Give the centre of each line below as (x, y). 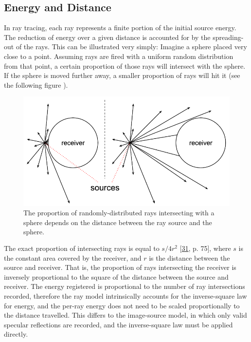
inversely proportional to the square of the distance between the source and (116, 276)
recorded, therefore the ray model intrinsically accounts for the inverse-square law (125, 296)
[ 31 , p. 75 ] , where (205, 248)
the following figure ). (36, 85)
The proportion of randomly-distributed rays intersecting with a (119, 213)
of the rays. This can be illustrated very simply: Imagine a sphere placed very (131, 47)
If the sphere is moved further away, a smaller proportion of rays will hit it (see (122, 75)
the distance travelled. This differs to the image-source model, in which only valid (125, 315)
